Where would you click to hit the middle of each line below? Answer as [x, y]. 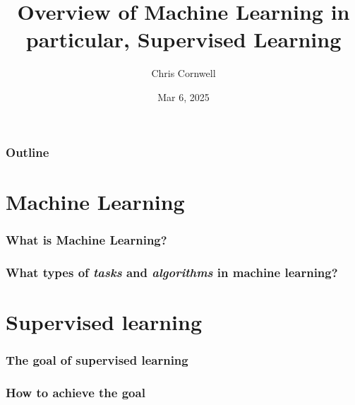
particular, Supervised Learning [183, 39]
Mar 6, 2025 [183, 96]
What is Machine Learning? [86, 239]
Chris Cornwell [183, 73]
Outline [28, 152]
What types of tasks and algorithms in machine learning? [172, 272]
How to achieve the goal [76, 392]
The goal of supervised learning [97, 359]
